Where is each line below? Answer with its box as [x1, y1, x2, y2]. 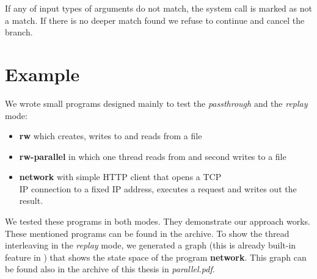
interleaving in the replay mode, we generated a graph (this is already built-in [5, 239, 296, 252]
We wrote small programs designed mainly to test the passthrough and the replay [5, 96, 308, 109]
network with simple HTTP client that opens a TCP [19, 170, 222, 183]
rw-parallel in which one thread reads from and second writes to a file [19, 150, 286, 162]
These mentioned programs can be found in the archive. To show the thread [5, 226, 290, 239]
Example [5, 61, 80, 86]
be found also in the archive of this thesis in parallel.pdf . [5, 263, 215, 275]
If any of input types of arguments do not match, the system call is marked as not [5, 2, 312, 14]
